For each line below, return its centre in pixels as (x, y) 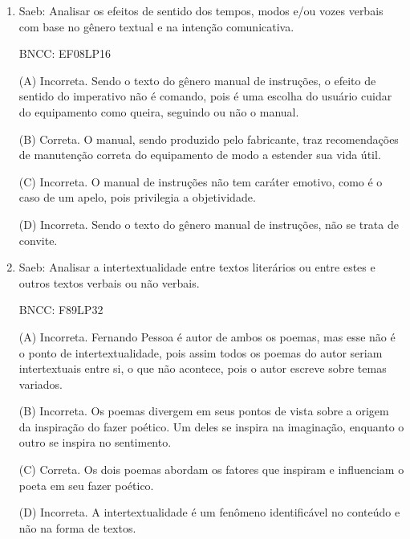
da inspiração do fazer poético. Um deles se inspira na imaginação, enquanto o (211, 426)
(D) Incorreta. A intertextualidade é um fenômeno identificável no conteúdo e (209, 512)
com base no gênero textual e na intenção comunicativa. (156, 26)
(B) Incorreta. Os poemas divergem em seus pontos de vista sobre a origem (204, 411)
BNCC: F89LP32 (61, 310)
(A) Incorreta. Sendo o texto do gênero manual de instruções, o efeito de (197, 80)
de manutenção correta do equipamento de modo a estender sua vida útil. (200, 155)
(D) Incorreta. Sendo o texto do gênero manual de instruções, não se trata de (209, 224)
